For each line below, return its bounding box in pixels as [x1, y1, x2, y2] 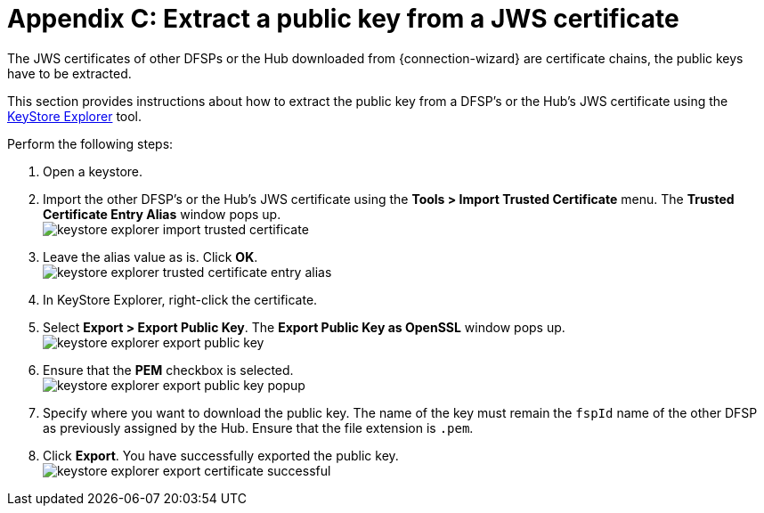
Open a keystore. [43, 163, 143, 179]
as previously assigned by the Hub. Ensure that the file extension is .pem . [43, 419, 474, 436]
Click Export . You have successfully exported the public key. [43, 447, 399, 463]
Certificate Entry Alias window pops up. [43, 206, 281, 222]
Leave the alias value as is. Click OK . [43, 248, 258, 265]
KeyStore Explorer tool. [7, 108, 142, 124]
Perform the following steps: [7, 135, 174, 151]
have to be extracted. [7, 65, 132, 81]
